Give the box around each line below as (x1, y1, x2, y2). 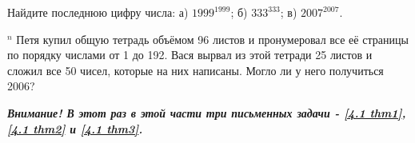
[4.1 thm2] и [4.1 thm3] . (7, 120, 143, 137)
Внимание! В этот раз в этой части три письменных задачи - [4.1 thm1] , (7, 104, 406, 121)
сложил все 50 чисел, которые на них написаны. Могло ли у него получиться (7, 62, 384, 78)
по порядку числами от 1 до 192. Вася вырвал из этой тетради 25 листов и (7, 46, 373, 63)
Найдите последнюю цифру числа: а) (7, 4, 189, 20)
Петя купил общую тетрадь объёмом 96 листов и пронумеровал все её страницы (16, 30, 409, 47)
